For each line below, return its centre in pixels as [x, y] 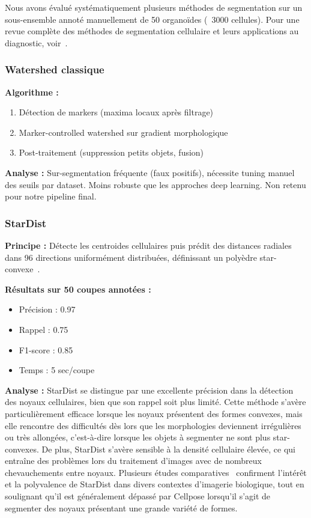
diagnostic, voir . [36, 42]
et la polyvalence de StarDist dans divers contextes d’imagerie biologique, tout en [155, 484]
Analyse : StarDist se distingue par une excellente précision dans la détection [149, 390]
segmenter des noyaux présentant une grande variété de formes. [121, 507]
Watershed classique [55, 69]
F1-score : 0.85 [46, 349]
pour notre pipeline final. [51, 196]
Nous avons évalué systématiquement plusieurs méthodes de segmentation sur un [154, 7]
